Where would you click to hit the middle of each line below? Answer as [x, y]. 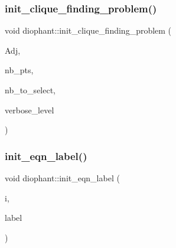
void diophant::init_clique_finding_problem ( [88, 30]
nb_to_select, [30, 90]
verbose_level [30, 110]
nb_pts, [19, 70]
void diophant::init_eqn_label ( [62, 178]
